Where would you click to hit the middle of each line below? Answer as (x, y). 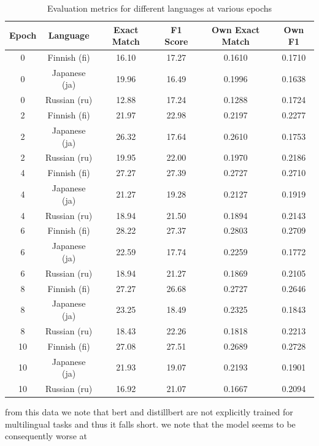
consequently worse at (46, 436)
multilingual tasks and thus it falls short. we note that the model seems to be (150, 424)
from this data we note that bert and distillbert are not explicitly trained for (149, 412)
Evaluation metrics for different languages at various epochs (159, 8)
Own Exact (236, 29)
